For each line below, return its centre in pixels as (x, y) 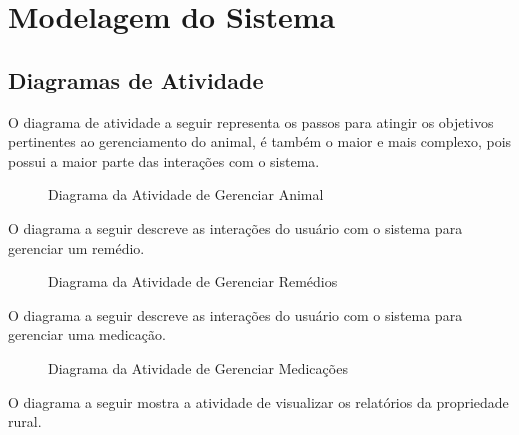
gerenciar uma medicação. (87, 334)
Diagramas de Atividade (136, 79)
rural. (25, 421)
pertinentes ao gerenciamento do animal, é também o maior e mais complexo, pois (260, 141)
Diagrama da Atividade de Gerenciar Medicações (198, 367)
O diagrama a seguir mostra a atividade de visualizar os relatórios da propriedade (258, 401)
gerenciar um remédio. (76, 247)
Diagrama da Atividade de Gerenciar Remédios (193, 281)
